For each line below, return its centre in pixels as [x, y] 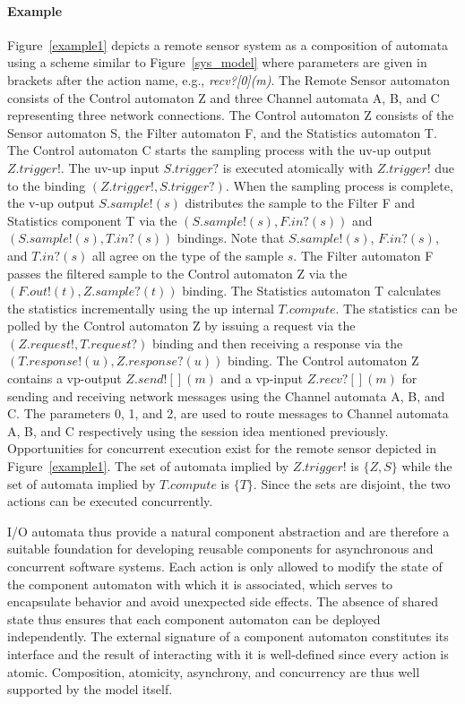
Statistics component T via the [92, 220]
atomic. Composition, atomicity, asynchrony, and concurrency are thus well [214, 671]
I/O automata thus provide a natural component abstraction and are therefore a [228, 531]
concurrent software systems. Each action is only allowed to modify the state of [225, 567]
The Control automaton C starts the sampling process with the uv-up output [220, 150]
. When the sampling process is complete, [339, 185]
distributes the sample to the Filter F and [300, 203]
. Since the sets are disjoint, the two [352, 483]
